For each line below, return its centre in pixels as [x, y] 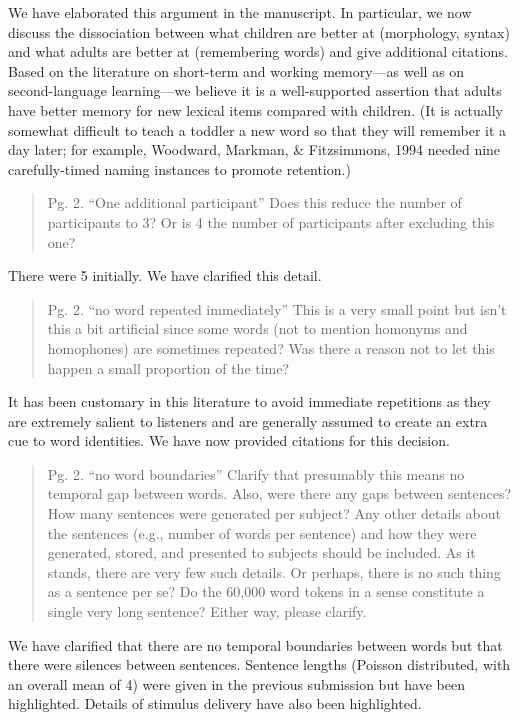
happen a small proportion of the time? [168, 367]
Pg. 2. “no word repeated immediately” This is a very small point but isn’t [277, 308]
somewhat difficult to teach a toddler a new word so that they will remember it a [257, 129]
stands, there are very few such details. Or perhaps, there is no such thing [274, 571]
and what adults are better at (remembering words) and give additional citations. [258, 51]
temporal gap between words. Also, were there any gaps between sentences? [279, 493]
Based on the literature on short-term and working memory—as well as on [236, 70]
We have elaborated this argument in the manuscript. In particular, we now [240, 12]
